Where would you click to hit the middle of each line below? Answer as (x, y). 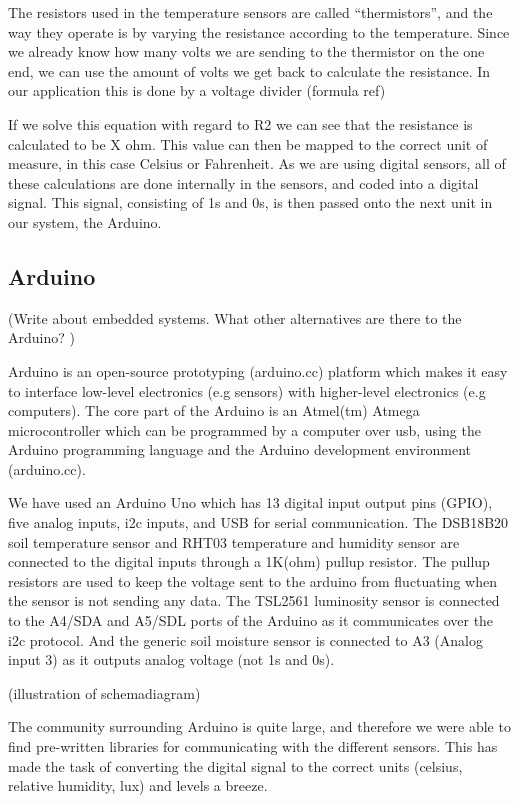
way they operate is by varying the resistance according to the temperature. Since (259, 31)
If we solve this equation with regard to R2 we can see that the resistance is (240, 123)
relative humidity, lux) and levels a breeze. (138, 785)
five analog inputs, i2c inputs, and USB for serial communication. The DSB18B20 (258, 522)
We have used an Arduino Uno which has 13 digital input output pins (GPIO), (250, 502)
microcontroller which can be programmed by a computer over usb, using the (244, 429)
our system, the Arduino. (85, 221)
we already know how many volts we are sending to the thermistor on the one (246, 51)
